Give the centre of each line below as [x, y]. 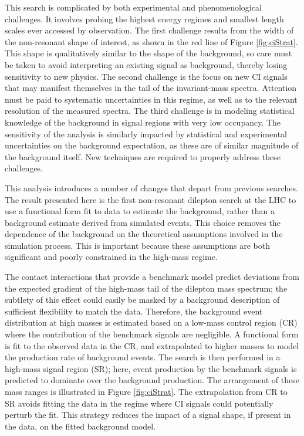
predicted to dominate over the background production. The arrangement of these [152, 380]
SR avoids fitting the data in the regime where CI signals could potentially [139, 403]
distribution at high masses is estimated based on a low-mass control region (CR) [151, 322]
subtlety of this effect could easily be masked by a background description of [142, 300]
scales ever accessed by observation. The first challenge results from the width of [149, 30]
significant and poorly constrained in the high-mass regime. [111, 257]
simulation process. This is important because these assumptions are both [137, 245]
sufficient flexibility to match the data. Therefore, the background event [134, 311]
